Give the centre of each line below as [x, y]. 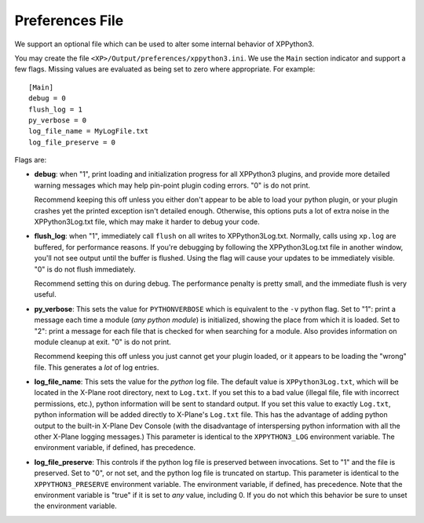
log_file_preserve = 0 [72, 142]
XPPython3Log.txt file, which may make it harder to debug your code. [147, 222]
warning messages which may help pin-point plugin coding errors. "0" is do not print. [172, 185]
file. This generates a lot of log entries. [97, 367]
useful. [45, 294]
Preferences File [69, 20]
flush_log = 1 [55, 109]
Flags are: [31, 160]
